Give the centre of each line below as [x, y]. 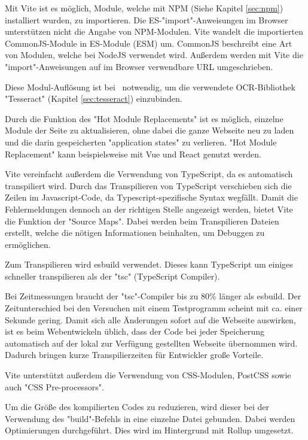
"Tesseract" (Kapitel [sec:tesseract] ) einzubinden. [94, 98]
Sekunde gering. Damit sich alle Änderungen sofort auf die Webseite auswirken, [150, 319]
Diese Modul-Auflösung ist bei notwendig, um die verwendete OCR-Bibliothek [150, 87]
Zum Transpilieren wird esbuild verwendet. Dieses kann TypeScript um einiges [149, 264]
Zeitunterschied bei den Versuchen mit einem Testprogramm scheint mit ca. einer [154, 308]
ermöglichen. [28, 244]
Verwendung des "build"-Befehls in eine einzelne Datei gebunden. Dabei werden [150, 418]
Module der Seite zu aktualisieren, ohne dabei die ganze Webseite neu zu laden [150, 130]
